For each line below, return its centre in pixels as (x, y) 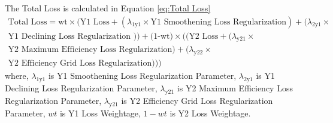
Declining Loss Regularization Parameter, (81, 88)
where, (17, 76)
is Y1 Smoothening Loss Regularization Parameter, (142, 76)
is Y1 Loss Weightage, (100, 113)
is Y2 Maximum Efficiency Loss (235, 88)
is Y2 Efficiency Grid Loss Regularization (197, 100)
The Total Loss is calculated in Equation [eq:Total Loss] (108, 8)
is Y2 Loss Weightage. (210, 113)
